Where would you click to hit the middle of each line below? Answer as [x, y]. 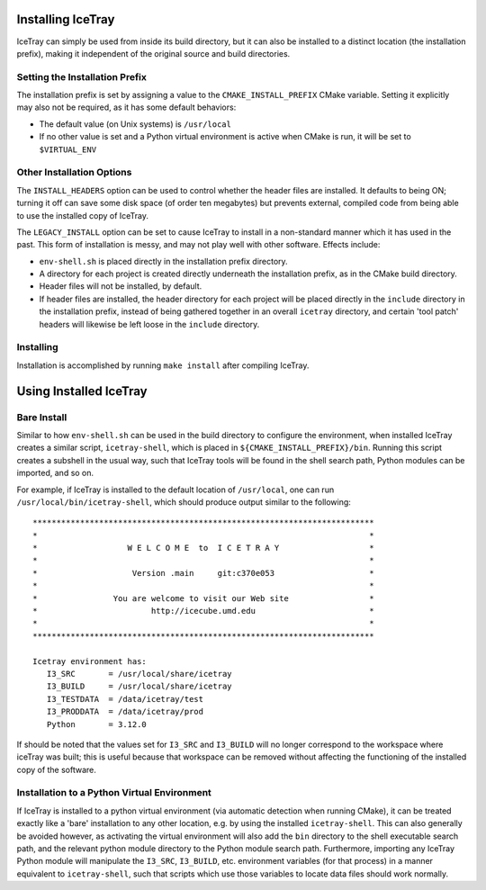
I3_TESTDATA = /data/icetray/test [125, 699]
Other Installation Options [74, 173]
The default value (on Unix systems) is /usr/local [135, 124]
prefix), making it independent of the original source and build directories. [153, 53]
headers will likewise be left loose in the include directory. [149, 324]
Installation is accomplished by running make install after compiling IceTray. [163, 365]
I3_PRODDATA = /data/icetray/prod [125, 712]
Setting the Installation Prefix [82, 76]
